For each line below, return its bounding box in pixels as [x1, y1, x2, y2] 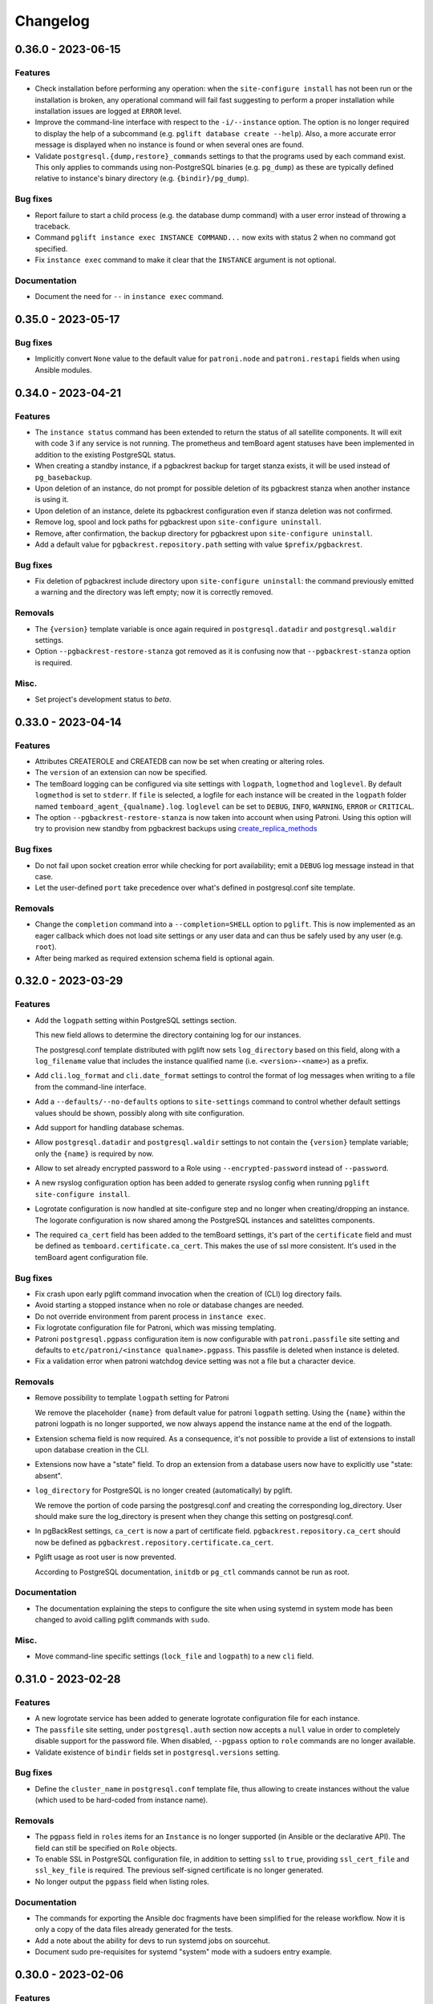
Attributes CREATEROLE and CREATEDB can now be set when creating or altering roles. [34, 757, 325, 766]
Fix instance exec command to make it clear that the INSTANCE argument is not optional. [34, 255, 337, 265]
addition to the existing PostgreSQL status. [34, 450, 176, 459]
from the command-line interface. [34, 1082, 147, 1092]
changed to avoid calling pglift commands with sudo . [34, 1615, 210, 1625]
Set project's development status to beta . [34, 694, 172, 704]
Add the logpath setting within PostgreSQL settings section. [34, 1015, 237, 1025]
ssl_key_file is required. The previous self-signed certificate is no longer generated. [34, 1865, 324, 1875]
